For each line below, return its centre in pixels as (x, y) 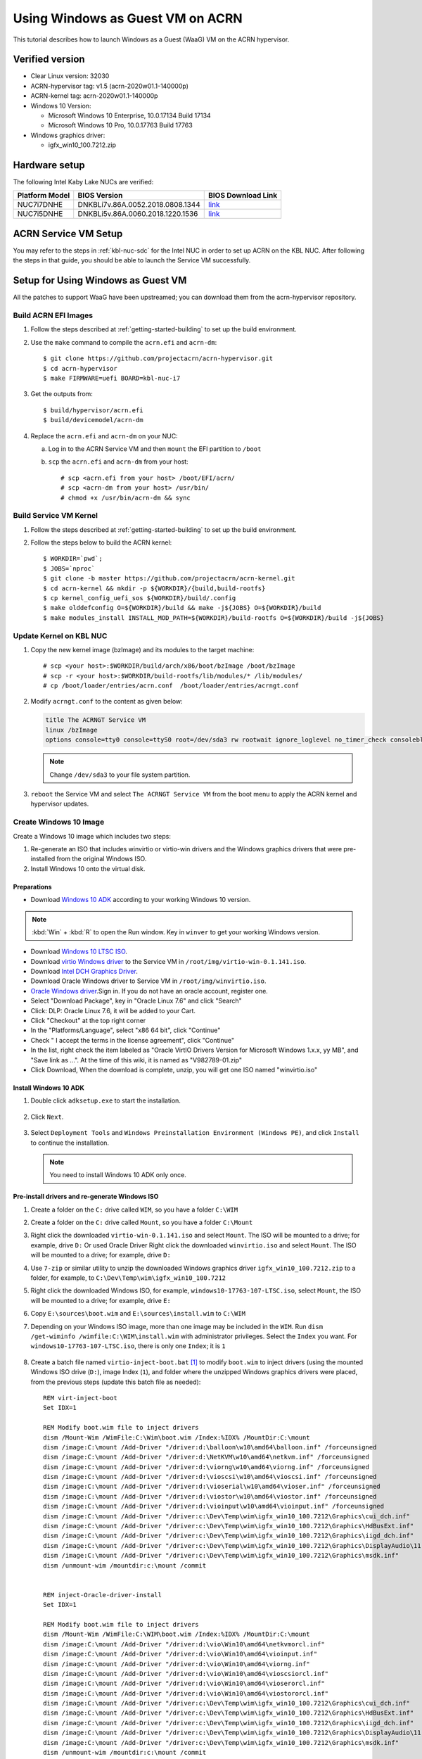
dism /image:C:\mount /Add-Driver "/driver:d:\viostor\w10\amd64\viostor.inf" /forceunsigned (210, 1496)
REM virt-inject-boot (80, 1398)
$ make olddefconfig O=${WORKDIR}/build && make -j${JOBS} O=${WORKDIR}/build (182, 608)
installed (43, 859)
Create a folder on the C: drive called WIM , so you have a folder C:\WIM (134, 1209)
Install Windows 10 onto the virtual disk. (88, 868)
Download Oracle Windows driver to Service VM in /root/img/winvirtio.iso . (148, 981)
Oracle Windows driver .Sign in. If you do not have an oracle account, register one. (149, 991)
